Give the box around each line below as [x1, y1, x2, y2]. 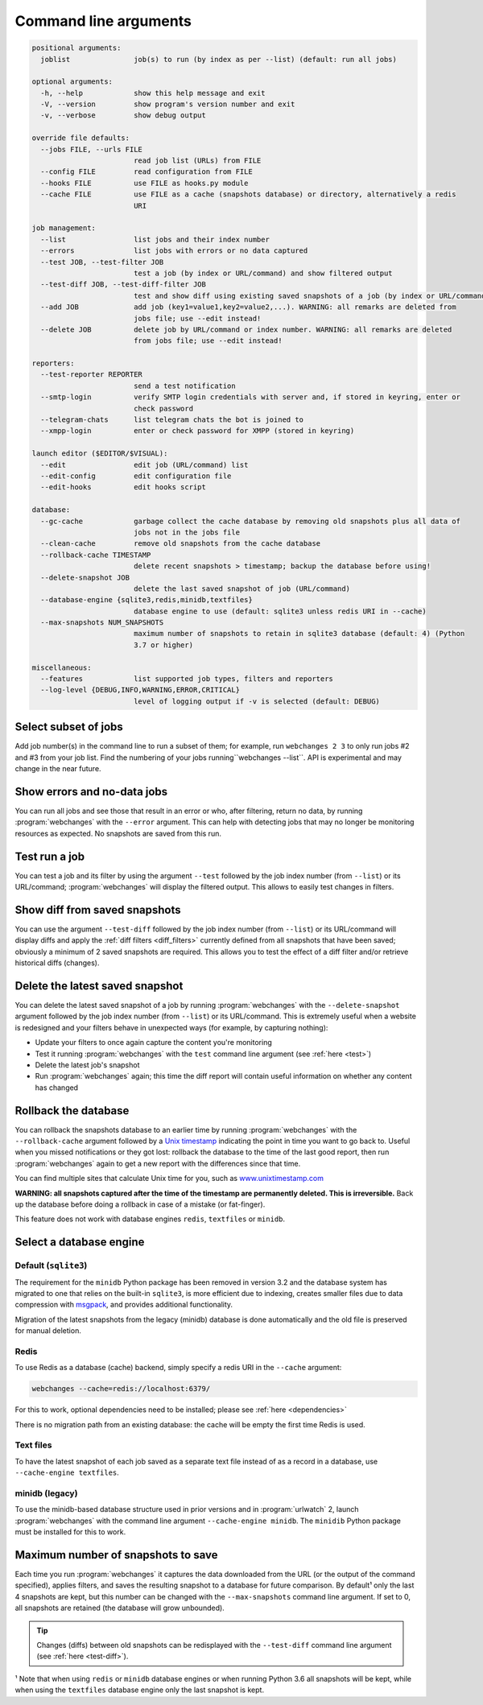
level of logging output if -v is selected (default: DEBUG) [133, 696, 380, 706]
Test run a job [14, 849, 85, 863]
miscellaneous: [31, 663, 92, 672]
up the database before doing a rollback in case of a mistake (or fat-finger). [14, 1199, 266, 1209]
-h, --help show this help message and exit [40, 89, 266, 97]
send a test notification [133, 381, 237, 390]
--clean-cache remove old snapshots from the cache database [40, 539, 321, 548]
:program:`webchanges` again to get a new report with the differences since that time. [14, 1158, 301, 1168]
